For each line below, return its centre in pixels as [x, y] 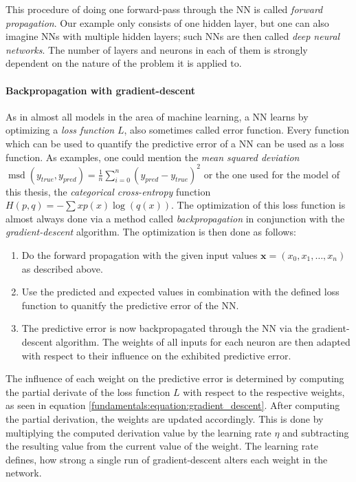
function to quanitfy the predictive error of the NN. [130, 305]
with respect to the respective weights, [264, 391]
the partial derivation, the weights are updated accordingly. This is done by [165, 418]
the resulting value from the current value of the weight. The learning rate [162, 446]
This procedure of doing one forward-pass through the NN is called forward [164, 9]
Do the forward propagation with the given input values [140, 255]
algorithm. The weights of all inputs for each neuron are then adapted [203, 341]
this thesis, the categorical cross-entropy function [108, 191]
